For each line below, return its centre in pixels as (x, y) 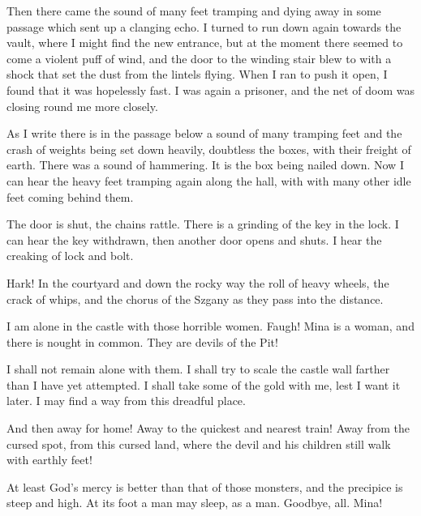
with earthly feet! (49, 460)
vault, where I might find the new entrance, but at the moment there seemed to (205, 43)
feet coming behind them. (70, 196)
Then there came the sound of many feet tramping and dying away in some (194, 11)
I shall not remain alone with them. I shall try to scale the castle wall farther (198, 369)
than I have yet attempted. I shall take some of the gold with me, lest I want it (204, 384)
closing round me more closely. (82, 106)
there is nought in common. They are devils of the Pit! (142, 341)
